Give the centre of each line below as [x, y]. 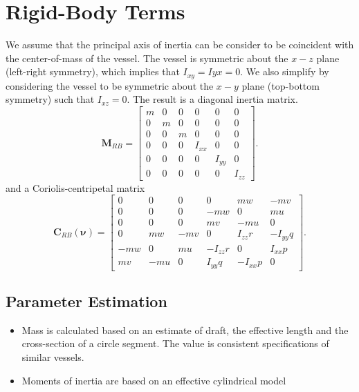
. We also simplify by [285, 71]
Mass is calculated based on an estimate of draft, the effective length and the [185, 330]
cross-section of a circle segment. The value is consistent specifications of [175, 343]
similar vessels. [53, 357]
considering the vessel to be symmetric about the [110, 85]
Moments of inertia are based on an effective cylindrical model [154, 380]
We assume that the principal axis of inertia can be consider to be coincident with [180, 45]
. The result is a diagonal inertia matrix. [212, 99]
